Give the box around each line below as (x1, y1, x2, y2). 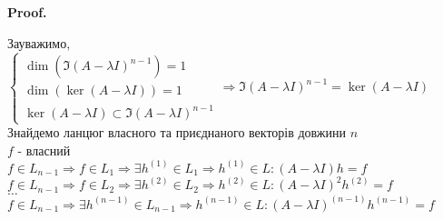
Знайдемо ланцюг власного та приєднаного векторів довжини (7, 123, 346, 142)
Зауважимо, (7, 33, 71, 52)
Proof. (7, 3, 47, 21)
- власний (17, 140, 71, 159)
